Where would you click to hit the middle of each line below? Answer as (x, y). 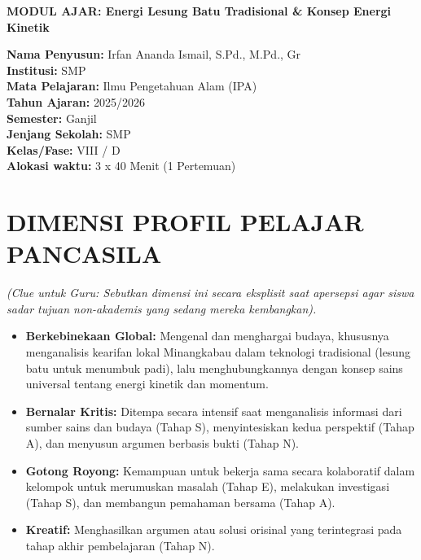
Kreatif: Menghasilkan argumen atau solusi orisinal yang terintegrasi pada (214, 529)
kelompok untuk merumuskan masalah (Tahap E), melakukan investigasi (208, 486)
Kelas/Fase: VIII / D (64, 149)
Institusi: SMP (46, 70)
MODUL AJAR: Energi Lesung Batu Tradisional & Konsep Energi (199, 11)
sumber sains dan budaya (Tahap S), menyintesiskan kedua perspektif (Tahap (220, 427)
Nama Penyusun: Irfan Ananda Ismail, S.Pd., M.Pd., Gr (154, 54)
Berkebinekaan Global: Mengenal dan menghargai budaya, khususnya (207, 336)
